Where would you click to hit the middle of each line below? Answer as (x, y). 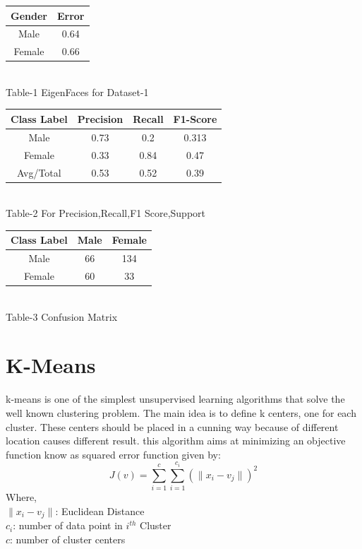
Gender (29, 15)
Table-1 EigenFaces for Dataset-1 (77, 91)
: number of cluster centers (68, 539)
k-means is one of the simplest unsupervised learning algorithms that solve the (175, 399)
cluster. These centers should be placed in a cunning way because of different (172, 426)
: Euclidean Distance (100, 510)
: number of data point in (68, 525)
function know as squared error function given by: (113, 454)
